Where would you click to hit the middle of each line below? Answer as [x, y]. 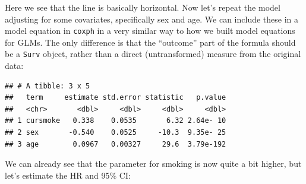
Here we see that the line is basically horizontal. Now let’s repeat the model [143, 7]
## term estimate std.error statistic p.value [116, 98]
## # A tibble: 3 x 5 [48, 86]
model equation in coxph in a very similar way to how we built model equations [150, 31]
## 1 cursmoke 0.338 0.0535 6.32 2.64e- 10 [116, 121]
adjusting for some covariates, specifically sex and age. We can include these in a [152, 19]
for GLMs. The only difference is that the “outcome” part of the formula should [150, 42]
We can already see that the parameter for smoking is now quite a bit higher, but [153, 164]
